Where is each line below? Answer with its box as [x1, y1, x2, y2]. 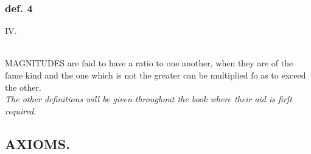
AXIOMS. [5, 134, 70, 153]
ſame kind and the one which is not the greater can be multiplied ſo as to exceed [5, 69, 306, 81]
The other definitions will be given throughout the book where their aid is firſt [5, 93, 292, 105]
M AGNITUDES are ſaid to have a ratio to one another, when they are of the [5, 57, 293, 69]
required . [5, 104, 37, 117]
